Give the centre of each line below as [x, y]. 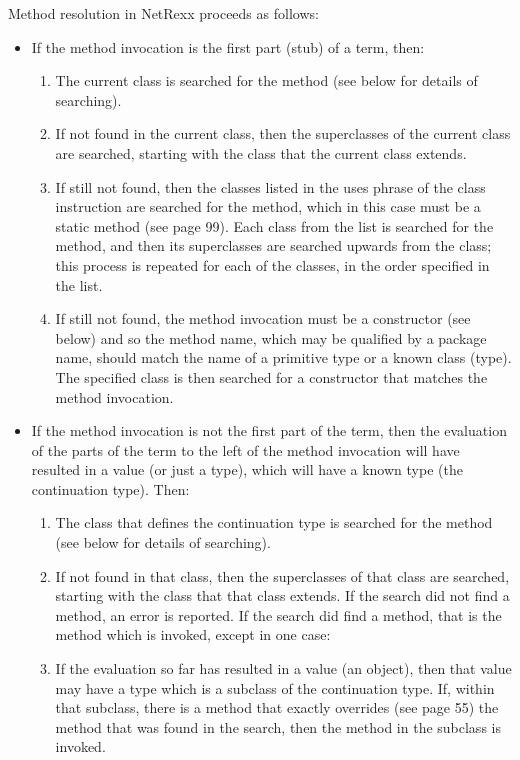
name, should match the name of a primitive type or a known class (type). [283, 357]
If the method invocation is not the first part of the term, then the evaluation [269, 430]
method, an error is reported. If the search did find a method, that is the [278, 614]
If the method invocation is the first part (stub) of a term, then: [228, 46]
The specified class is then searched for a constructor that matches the [271, 376]
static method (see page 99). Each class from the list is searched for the [274, 225]
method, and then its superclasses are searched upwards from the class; [273, 245]
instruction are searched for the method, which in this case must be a [268, 206]
